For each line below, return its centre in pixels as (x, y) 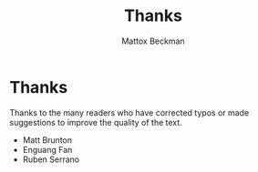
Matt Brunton (47, 140)
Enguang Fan (47, 149)
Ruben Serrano (51, 159)
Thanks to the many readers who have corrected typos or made (129, 112)
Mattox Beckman (153, 41)
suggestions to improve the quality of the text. (96, 122)
